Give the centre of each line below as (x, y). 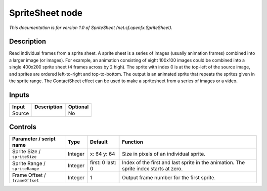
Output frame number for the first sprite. (169, 177)
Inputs (19, 95)
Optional (78, 107)
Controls (23, 127)
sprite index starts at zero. (152, 169)
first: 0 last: (103, 162)
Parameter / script (34, 139)
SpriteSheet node (46, 13)
